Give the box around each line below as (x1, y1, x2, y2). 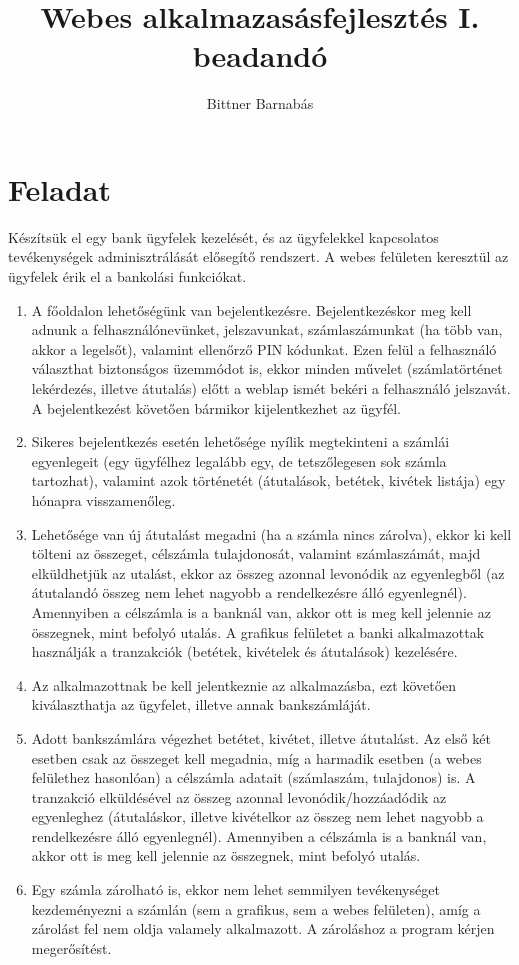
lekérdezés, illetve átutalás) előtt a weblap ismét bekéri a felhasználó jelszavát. (31, 378, 511, 398)
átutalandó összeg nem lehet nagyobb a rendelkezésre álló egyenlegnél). (31, 582, 467, 603)
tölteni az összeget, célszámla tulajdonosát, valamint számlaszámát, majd (31, 543, 481, 564)
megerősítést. (31, 937, 112, 958)
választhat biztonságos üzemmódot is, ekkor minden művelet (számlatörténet (31, 358, 503, 379)
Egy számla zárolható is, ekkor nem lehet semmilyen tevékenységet (31, 879, 440, 900)
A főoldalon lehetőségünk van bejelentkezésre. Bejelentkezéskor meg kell (31, 299, 472, 320)
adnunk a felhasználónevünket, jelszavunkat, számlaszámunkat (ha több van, (31, 319, 503, 340)
